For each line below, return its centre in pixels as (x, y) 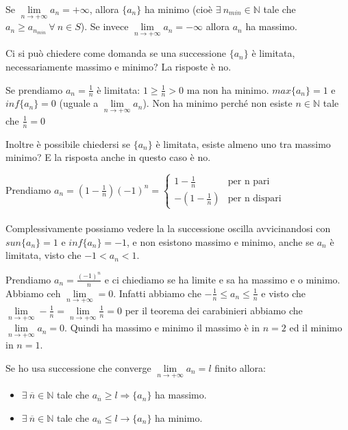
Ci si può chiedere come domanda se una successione (116, 53)
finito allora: (240, 367)
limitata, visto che (43, 255)
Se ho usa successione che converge (78, 367)
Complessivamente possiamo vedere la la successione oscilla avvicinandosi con (168, 228)
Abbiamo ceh (33, 293)
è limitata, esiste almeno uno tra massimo (243, 143)
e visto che (283, 293)
